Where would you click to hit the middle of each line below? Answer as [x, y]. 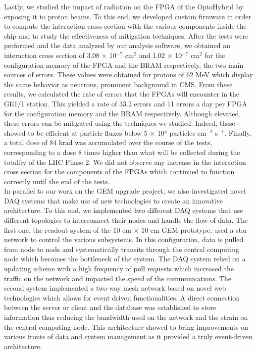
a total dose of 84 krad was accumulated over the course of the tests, [108, 142]
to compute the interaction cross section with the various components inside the [125, 26]
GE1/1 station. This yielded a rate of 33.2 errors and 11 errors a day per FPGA [126, 103]
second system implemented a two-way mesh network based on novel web [115, 288]
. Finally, [238, 132]
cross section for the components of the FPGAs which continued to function [119, 172]
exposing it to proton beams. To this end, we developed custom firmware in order [128, 16]
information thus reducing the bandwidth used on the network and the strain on [126, 317]
